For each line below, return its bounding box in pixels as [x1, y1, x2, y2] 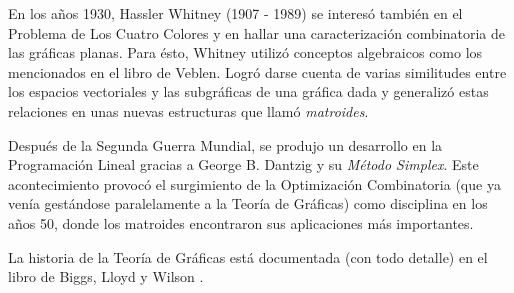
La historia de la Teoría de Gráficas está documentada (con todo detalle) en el [8, 246, 488, 267]
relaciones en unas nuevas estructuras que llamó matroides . [8, 100, 369, 121]
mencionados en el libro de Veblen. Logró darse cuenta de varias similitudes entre [8, 61, 507, 82]
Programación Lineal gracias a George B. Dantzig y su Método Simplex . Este [8, 154, 479, 175]
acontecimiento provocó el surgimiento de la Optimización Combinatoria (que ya [8, 173, 501, 194]
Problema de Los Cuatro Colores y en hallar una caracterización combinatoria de [8, 22, 506, 43]
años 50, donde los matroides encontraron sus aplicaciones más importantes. [8, 212, 474, 233]
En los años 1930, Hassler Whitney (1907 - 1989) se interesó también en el [8, 3, 463, 23]
